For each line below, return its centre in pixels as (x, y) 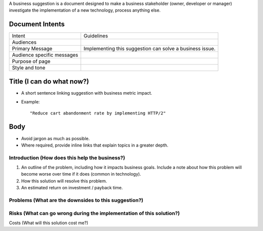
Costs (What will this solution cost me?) (49, 223)
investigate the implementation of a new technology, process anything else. (85, 10)
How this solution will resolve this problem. (64, 181)
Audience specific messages (45, 55)
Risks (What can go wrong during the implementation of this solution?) (94, 213)
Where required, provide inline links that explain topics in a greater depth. (95, 145)
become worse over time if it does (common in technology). (81, 174)
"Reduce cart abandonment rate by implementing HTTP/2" (98, 113)
